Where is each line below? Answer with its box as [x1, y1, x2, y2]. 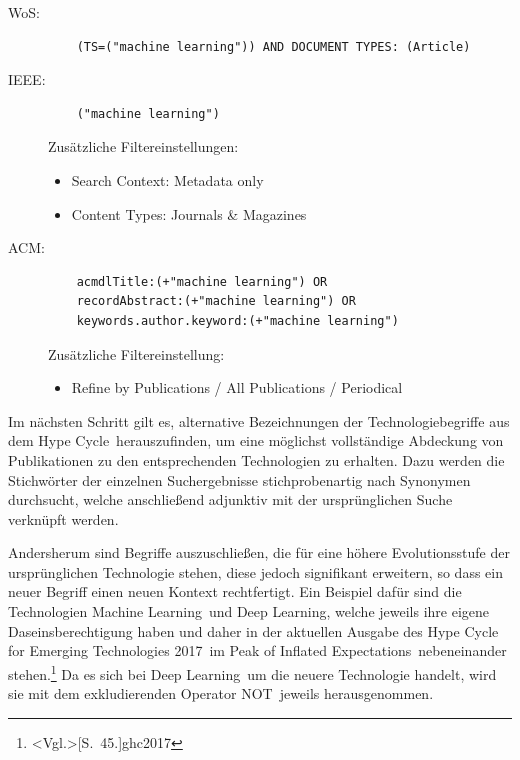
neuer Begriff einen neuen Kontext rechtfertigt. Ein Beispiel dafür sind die [8, 581, 462, 602]
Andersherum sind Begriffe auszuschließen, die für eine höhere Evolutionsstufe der [8, 542, 510, 563]
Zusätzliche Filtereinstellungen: [48, 136, 239, 157]
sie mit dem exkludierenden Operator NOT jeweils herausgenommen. [8, 683, 434, 704]
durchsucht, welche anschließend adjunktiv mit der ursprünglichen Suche [8, 489, 453, 510]
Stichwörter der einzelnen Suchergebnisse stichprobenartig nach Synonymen [8, 469, 471, 490]
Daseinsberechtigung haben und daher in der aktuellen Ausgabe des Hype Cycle [8, 620, 499, 641]
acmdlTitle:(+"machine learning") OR [76, 274, 328, 289]
